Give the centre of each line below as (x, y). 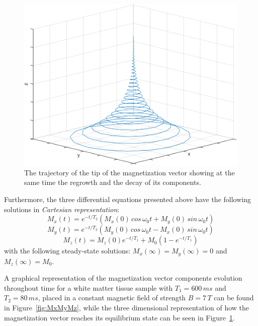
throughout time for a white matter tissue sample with (89, 287)
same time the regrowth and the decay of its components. (113, 182)
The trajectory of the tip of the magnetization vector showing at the (130, 172)
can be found (234, 298)
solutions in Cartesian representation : (62, 209)
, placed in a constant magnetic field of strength (112, 298)
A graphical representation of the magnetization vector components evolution (123, 278)
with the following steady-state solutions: (67, 251)
